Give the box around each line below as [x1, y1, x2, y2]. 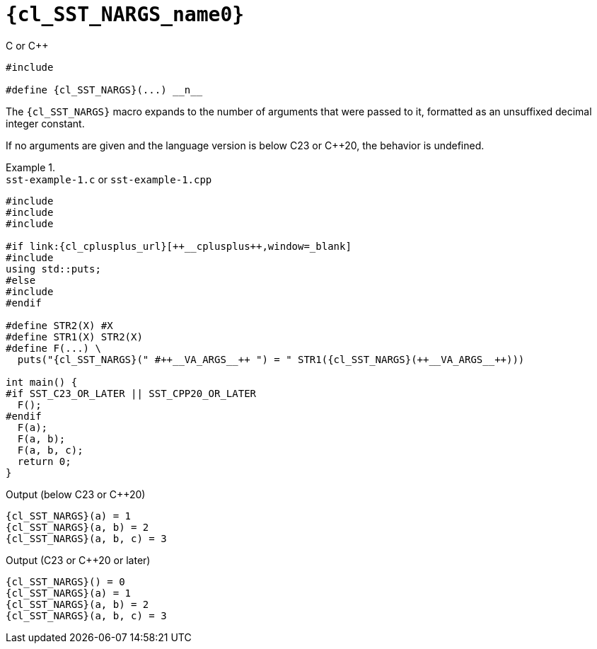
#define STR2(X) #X [6, 319, 113, 331]
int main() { [6, 376, 78, 388]
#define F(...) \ [6, 342, 101, 354]
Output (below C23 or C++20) [6, 488, 146, 500]
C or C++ [6, 39, 49, 52]
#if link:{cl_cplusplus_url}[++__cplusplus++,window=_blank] [6, 240, 352, 252]
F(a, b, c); [17, 444, 83, 456]
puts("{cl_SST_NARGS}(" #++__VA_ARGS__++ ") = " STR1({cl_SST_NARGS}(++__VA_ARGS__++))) [17, 353, 525, 365]
